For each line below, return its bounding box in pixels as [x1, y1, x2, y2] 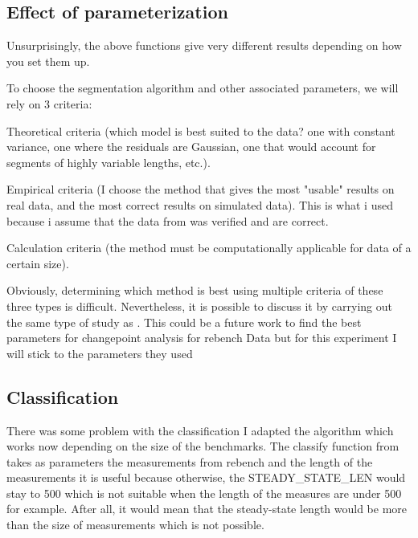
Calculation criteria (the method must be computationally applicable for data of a [6, 239, 412, 256]
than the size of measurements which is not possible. [6, 516, 264, 533]
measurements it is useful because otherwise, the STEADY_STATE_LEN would [6, 469, 406, 486]
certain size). [6, 255, 69, 271]
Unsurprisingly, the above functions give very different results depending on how [6, 37, 402, 54]
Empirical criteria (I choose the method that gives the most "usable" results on [6, 181, 395, 198]
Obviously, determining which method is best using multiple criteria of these [6, 282, 383, 299]
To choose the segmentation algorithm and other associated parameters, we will [6, 79, 399, 96]
